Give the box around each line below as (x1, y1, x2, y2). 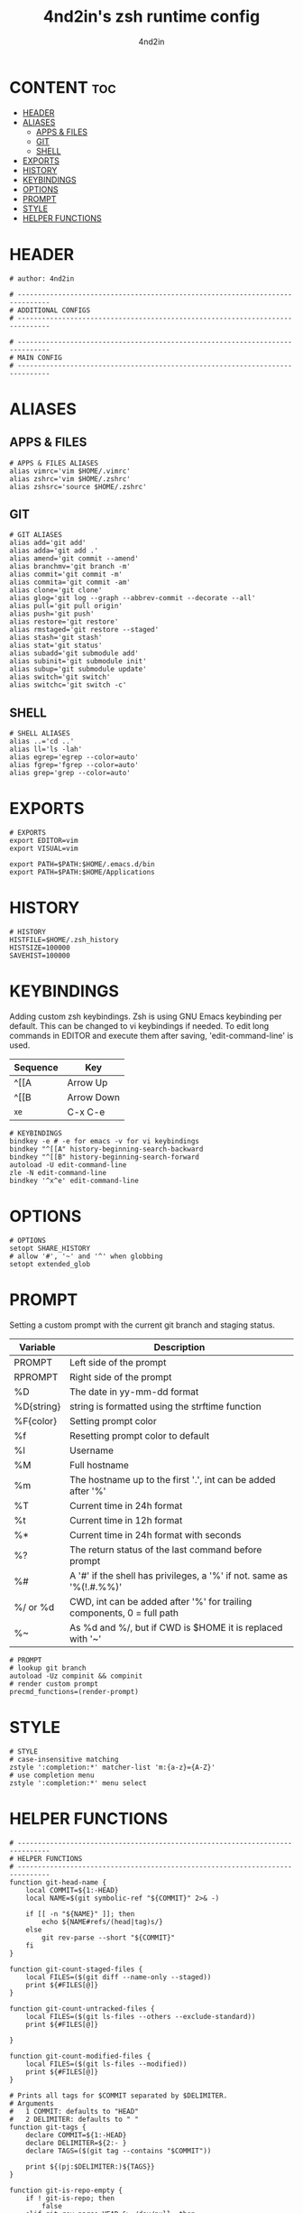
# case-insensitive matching (9, 1755, 119, 1764)
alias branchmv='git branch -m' (9, 562, 131, 571)
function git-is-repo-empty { (9, 2186, 124, 2195)
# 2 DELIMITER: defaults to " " (9, 2115, 140, 2124)
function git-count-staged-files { (9, 1965, 143, 1974)
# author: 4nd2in (9, 273, 75, 283)
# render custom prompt (9, 1679, 99, 1689)
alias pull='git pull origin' (9, 602, 124, 611)
